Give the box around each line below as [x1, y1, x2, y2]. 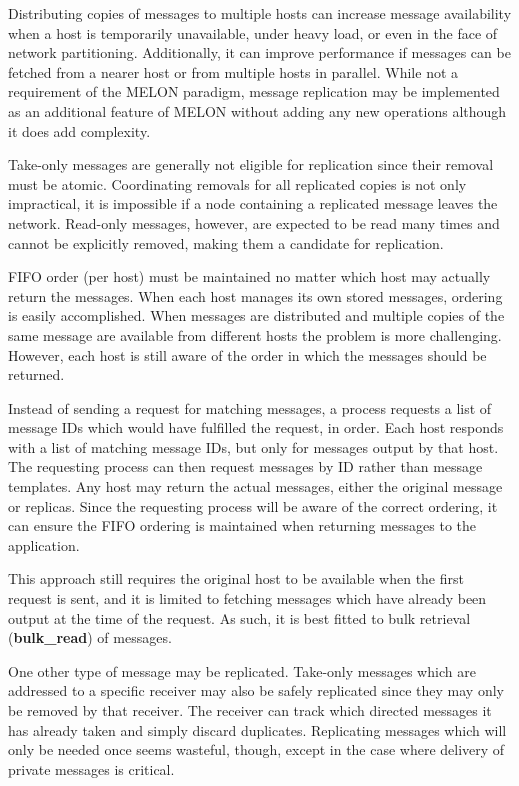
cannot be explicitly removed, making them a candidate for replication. [8, 232, 444, 253]
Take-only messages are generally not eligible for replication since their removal [8, 154, 494, 175]
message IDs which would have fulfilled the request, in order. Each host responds [8, 417, 504, 438]
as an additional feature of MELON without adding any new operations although [8, 100, 507, 121]
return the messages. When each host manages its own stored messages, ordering [8, 285, 503, 306]
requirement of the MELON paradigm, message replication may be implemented [8, 81, 500, 102]
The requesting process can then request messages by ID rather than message [8, 456, 483, 477]
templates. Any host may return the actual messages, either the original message [8, 476, 503, 497]
